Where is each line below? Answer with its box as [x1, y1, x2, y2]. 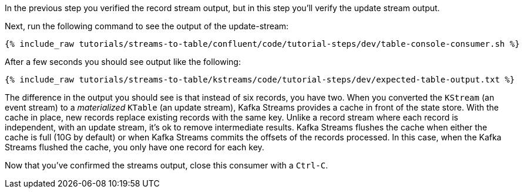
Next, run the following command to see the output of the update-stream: [5, 21, 289, 31]
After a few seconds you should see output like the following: [5, 57, 241, 67]
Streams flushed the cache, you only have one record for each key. [5, 142, 264, 152]
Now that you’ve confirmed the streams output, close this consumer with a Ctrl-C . [5, 160, 328, 170]
